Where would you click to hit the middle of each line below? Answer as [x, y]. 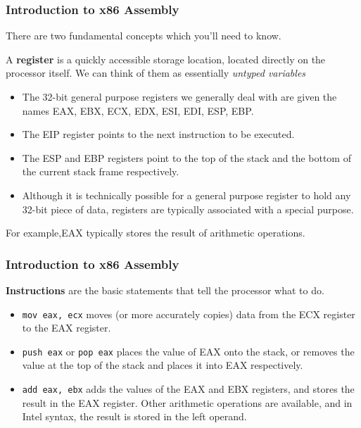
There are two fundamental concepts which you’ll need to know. [144, 36]
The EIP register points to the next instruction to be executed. [158, 134]
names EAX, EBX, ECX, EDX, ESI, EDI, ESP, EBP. [138, 110]
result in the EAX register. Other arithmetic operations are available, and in [187, 402]
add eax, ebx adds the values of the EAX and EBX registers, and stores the [188, 389]
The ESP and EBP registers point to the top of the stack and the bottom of [186, 157]
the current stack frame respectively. [101, 171]
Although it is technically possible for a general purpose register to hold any [186, 195]
